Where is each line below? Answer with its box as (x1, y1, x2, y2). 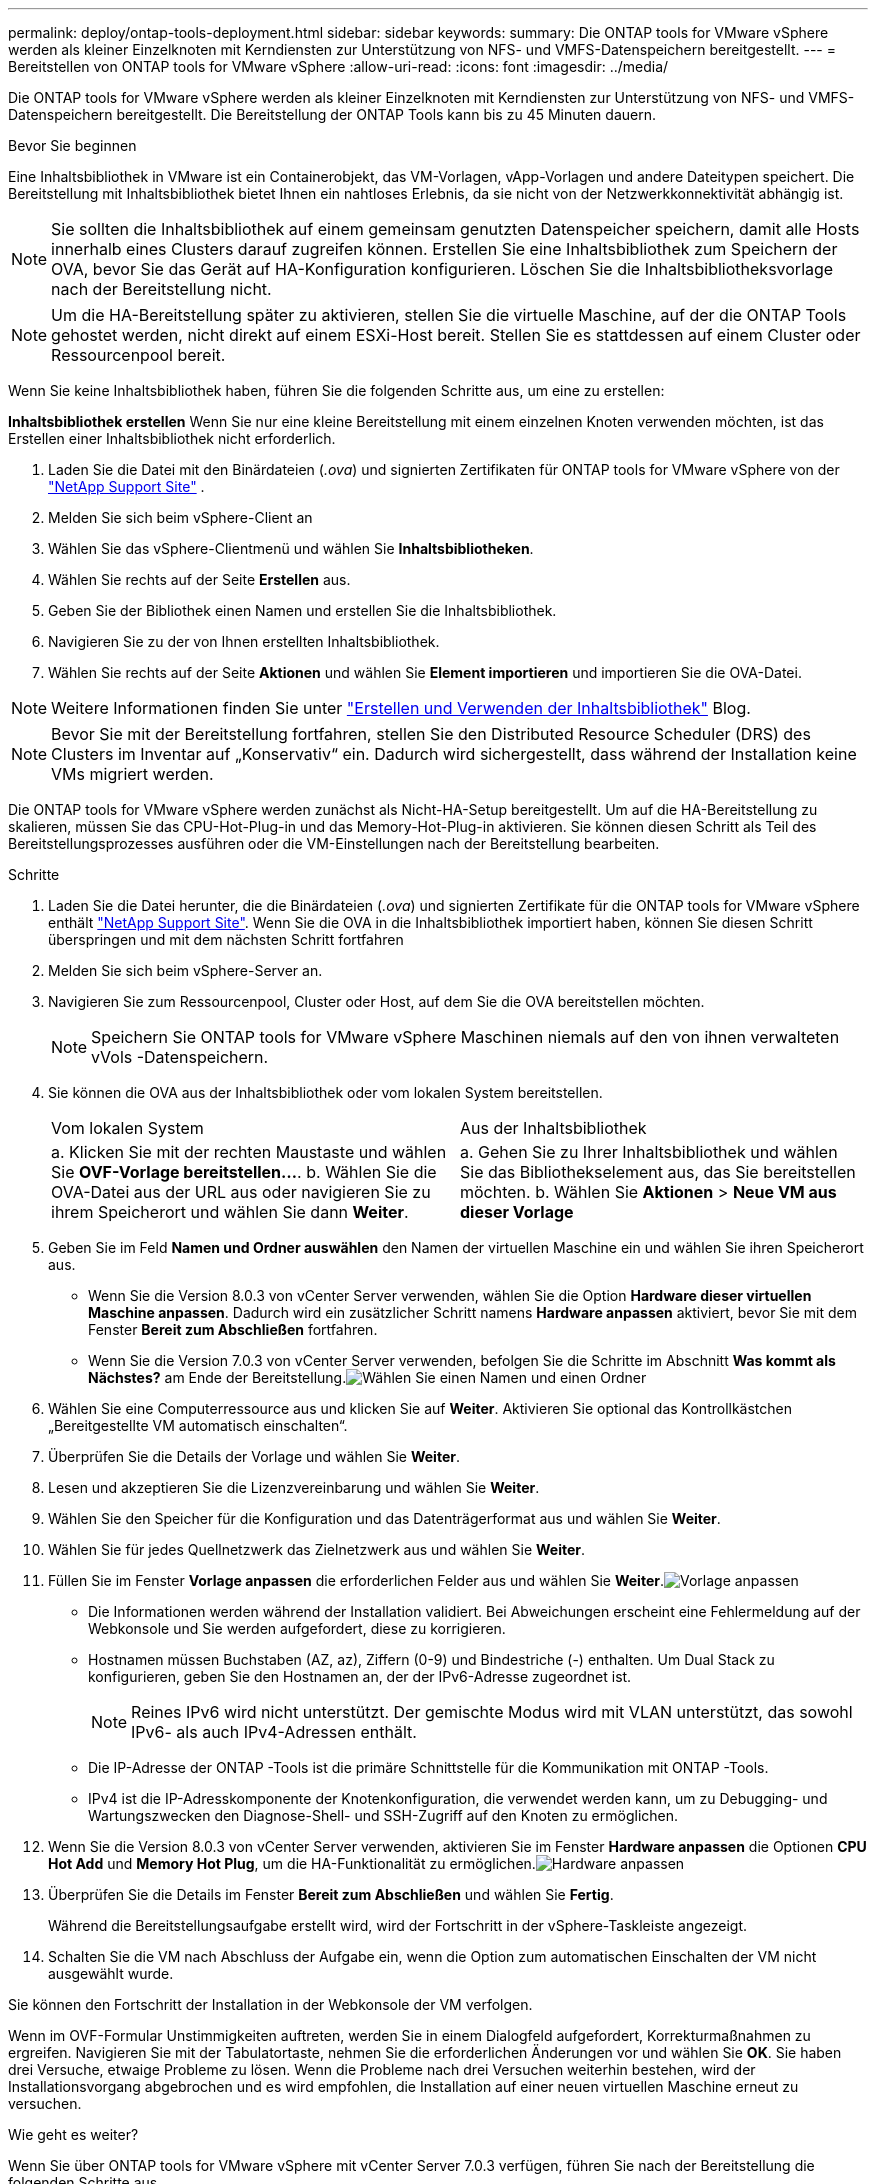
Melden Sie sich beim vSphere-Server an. (48, 962, 323, 979)
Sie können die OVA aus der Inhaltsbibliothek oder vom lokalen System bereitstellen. (48, 1084, 603, 1101)
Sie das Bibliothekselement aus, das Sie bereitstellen (460, 1162, 856, 1182)
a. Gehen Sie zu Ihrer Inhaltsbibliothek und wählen (460, 1142, 838, 1162)
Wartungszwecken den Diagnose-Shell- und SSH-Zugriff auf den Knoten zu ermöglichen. (88, 1807, 679, 1824)
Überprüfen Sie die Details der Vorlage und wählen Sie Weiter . (48, 1448, 460, 1465)
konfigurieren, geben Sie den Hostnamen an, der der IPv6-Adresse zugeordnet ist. (88, 1668, 632, 1685)
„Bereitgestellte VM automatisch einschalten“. (48, 1417, 348, 1434)
